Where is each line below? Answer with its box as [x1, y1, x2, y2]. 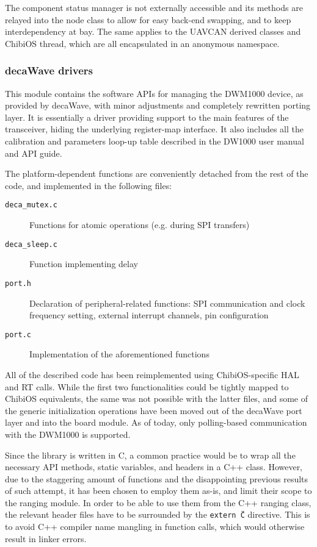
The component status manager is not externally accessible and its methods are [5, 1, 303, 13]
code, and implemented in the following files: [5, 179, 172, 191]
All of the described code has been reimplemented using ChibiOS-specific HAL [5, 368, 299, 381]
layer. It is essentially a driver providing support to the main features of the [5, 110, 289, 123]
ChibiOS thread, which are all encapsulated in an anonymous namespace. [5, 37, 280, 49]
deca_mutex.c [5, 201, 57, 210]
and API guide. [5, 146, 62, 159]
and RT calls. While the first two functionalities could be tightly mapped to [5, 380, 289, 393]
